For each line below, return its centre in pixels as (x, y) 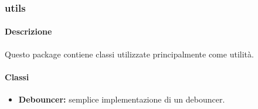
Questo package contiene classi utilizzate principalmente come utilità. (129, 54)
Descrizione (28, 31)
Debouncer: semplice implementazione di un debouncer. (122, 99)
